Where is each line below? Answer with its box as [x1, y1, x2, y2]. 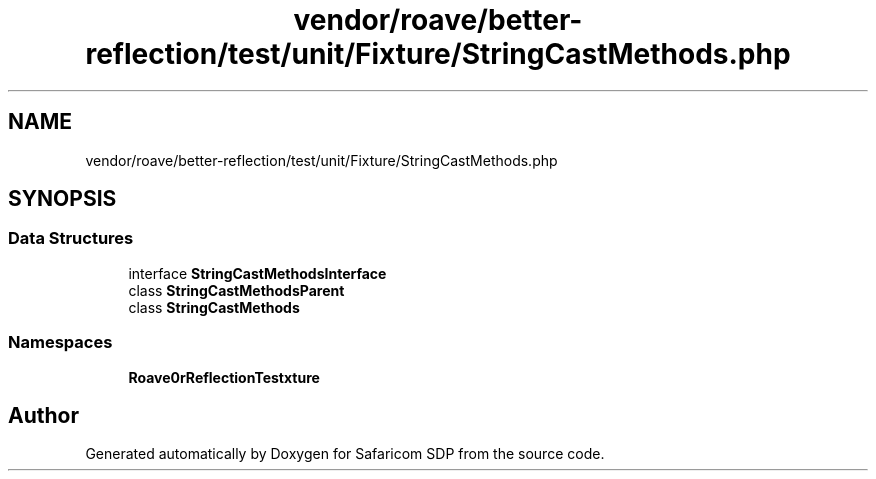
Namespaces [8, 332, 113, 353]
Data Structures [8, 228, 134, 249]
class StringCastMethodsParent [128, 281, 345, 299]
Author [8, 402, 79, 428]
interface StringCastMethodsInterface [128, 264, 387, 282]
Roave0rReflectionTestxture [128, 368, 320, 386]
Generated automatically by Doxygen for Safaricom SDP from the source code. [85, 445, 605, 463]
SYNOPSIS [8, 186, 117, 212]
